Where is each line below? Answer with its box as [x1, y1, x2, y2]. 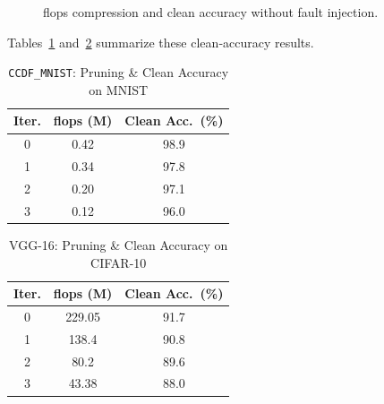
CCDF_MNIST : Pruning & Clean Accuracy [8, 63, 229, 82]
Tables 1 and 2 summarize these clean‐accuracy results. [7, 32, 314, 51]
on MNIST [89, 80, 149, 99]
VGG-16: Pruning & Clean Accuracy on [9, 235, 228, 254]
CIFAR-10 [90, 253, 147, 271]
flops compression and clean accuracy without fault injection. [43, 3, 379, 21]
